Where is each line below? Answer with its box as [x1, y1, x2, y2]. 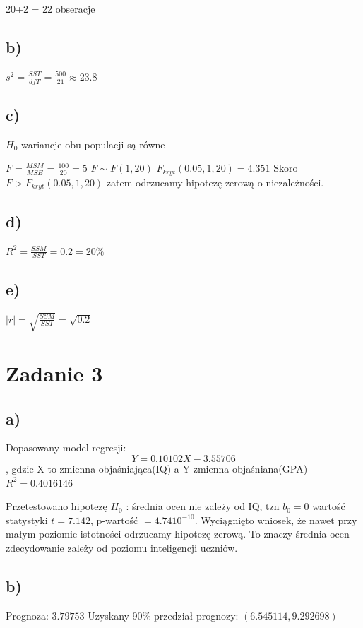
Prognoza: [6, 608, 49, 622]
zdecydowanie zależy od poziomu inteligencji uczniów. [6, 540, 238, 555]
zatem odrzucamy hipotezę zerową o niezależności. [106, 174, 324, 189]
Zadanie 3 [6, 359, 103, 387]
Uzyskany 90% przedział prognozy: [88, 608, 239, 622]
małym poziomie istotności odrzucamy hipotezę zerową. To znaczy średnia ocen [6, 526, 350, 541]
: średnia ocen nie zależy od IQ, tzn [126, 499, 280, 514]
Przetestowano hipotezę [6, 499, 107, 514]
